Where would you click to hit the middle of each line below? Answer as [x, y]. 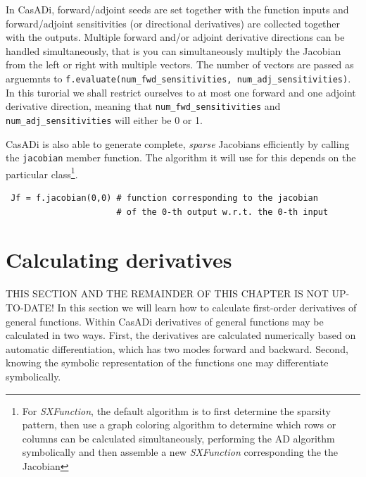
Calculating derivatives [119, 260]
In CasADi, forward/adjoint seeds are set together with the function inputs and [177, 9]
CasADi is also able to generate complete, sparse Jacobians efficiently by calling [178, 143]
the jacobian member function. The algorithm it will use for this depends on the [181, 157]
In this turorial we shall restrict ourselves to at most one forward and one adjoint [181, 92]
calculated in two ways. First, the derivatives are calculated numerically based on [181, 335]
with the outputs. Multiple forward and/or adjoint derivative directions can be [175, 37]
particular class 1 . [42, 173]
